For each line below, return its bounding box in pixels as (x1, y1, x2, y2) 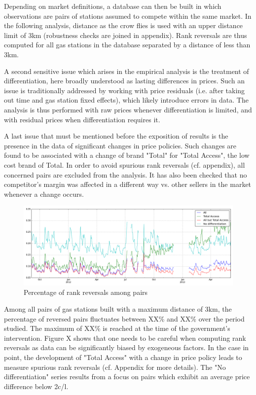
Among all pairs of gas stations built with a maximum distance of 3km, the (4, 303, 232, 314)
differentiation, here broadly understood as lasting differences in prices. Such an (4, 75, 245, 86)
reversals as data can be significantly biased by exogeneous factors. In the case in (4, 342, 249, 353)
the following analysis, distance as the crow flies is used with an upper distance (4, 20, 243, 31)
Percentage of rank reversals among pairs (24, 287, 148, 297)
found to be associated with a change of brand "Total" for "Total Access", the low (4, 150, 250, 160)
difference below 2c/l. (4, 381, 69, 391)
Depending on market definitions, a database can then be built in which (4, 1, 221, 11)
